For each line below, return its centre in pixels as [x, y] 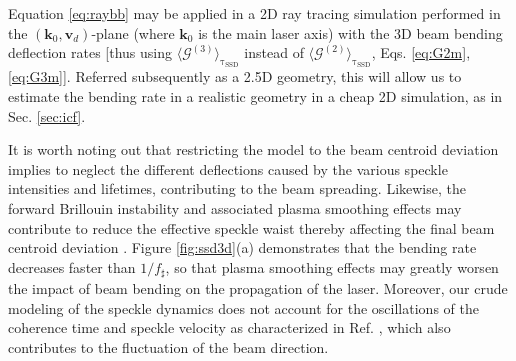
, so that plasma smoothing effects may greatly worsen [332, 266]
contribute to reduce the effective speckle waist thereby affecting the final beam [251, 227]
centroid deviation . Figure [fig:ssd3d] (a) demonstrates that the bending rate [242, 247]
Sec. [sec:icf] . [47, 115]
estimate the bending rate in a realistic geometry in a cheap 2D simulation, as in [255, 95]
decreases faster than [72, 266]
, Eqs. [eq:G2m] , [421, 52]
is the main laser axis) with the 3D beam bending [350, 32]
